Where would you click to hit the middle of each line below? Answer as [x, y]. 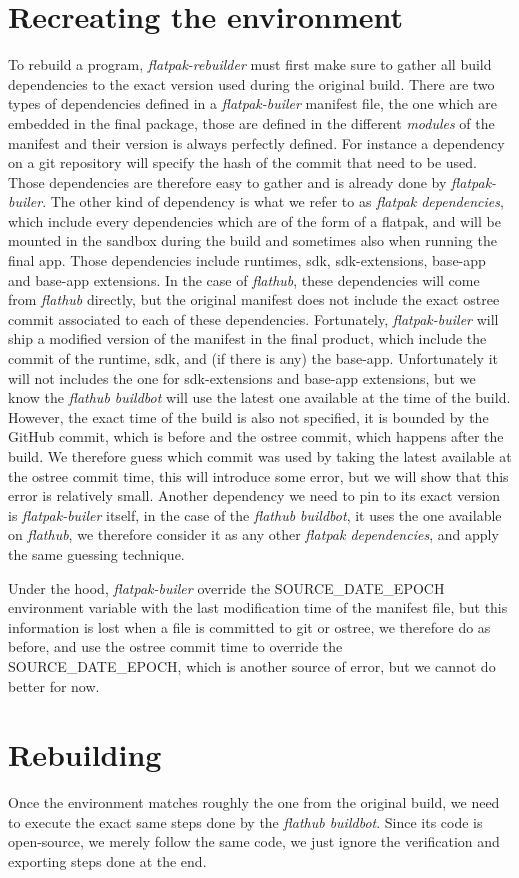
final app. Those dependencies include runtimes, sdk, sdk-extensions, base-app [247, 260]
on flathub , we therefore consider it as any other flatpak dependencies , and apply [253, 534]
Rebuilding [85, 754]
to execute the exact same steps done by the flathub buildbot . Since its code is [245, 821]
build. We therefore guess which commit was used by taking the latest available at [260, 456]
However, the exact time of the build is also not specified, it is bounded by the [248, 416]
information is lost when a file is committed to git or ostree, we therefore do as [249, 626]
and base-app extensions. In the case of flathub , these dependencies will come [244, 279]
